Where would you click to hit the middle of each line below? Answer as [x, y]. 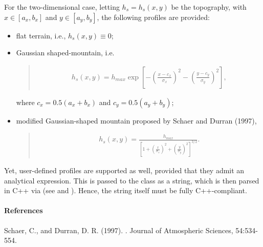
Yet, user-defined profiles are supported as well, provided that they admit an [124, 170]
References [24, 210]
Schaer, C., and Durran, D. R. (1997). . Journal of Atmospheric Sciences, [119, 230]
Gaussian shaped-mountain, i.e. [65, 53]
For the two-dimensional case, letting [62, 7]
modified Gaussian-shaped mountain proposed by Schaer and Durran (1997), [136, 120]
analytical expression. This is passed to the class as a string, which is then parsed [132, 180]
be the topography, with [209, 7]
